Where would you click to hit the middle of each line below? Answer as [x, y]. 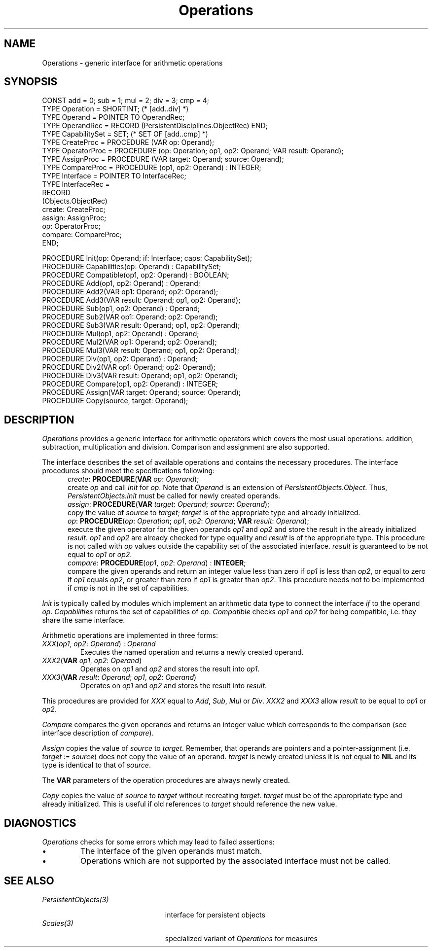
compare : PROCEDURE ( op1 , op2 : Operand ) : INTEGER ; [157, 563]
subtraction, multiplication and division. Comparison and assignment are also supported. [186, 447]
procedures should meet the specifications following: [128, 471]
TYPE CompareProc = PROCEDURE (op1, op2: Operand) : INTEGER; [152, 168]
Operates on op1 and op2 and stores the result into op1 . [170, 669]
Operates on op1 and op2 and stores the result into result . [173, 686]
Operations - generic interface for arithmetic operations [132, 63]
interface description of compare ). [98, 733]
